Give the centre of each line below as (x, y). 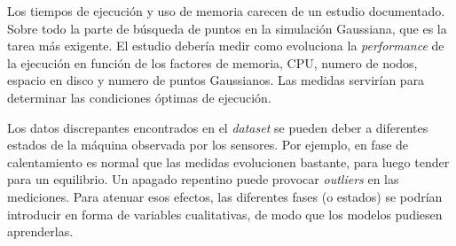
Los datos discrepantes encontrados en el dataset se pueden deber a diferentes (218, 127)
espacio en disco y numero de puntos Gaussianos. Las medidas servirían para (216, 80)
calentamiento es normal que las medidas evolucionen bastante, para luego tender (228, 161)
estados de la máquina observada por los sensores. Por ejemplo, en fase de (208, 145)
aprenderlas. (40, 231)
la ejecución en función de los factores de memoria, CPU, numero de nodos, (212, 62)
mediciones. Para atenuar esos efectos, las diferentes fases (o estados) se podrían (225, 196)
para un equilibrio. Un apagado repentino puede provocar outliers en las (203, 179)
